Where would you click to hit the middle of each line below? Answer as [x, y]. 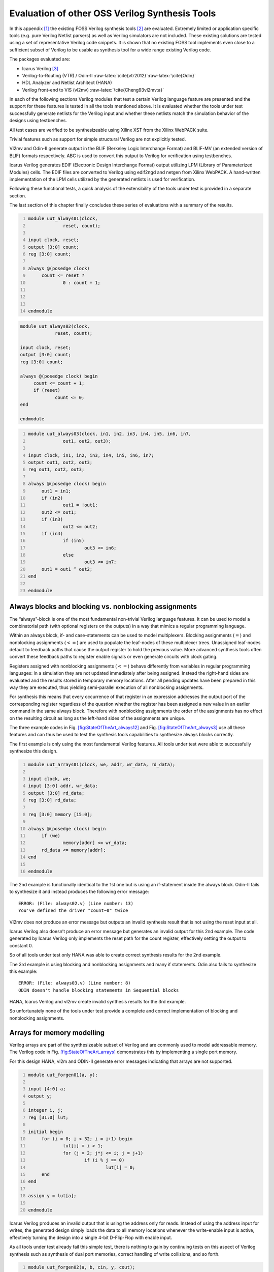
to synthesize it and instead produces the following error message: [79, 892]
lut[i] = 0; [121, 1167]
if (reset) [47, 390]
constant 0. [21, 945]
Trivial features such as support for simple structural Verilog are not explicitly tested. [98, 139]
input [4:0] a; [47, 1089]
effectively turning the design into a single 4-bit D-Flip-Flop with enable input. [91, 1237]
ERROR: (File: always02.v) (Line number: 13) [76, 903]
